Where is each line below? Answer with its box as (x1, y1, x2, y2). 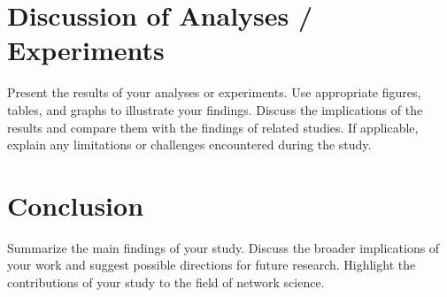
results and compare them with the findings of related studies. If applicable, (7, 118, 419, 136)
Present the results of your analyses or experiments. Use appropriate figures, (7, 83, 421, 102)
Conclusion (7, 187, 144, 223)
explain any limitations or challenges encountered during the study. (7, 135, 372, 154)
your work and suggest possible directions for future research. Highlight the (7, 255, 416, 274)
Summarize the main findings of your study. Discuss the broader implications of (7, 238, 440, 256)
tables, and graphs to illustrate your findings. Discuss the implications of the (7, 100, 423, 118)
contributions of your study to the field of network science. (7, 273, 325, 291)
